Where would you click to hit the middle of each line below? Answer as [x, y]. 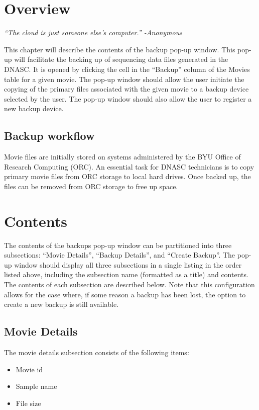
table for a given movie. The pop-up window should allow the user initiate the [124, 79]
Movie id [29, 369]
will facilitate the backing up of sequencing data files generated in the [121, 59]
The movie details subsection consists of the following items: [97, 352]
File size [28, 403]
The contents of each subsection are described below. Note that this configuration [129, 284]
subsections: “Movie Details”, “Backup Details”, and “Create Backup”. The [120, 255]
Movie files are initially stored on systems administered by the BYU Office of [122, 157]
